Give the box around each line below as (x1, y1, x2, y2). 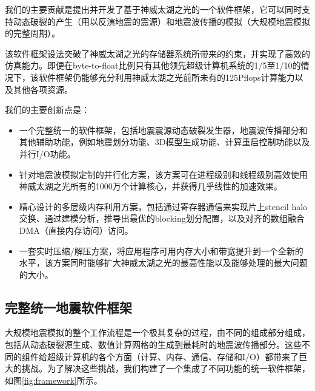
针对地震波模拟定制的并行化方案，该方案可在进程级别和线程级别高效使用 (19, 168, 308, 180)
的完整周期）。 (5, 27, 60, 39)
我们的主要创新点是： (5, 103, 90, 116)
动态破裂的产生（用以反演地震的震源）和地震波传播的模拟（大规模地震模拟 (13, 15, 310, 27)
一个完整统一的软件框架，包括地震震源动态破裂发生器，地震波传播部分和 (19, 123, 308, 136)
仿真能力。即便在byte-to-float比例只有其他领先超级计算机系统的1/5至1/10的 (5, 59, 301, 72)
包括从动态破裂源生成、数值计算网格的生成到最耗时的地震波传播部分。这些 (5, 338, 302, 351)
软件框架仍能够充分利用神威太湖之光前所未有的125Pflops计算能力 (38, 70, 295, 83)
